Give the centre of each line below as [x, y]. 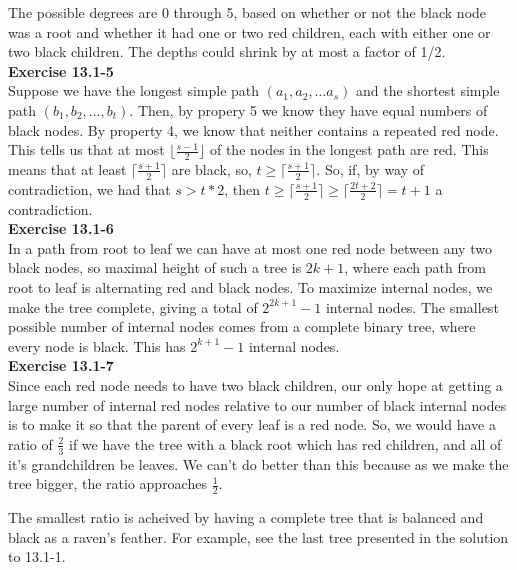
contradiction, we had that [89, 188]
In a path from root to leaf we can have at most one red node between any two [250, 247]
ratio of [30, 443]
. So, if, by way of [370, 168]
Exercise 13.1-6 [61, 228]
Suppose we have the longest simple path [134, 90]
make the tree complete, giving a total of [133, 306]
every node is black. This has [97, 345]
